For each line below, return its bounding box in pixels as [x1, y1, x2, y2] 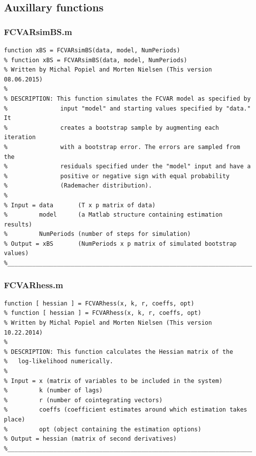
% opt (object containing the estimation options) [4, 425, 201, 433]
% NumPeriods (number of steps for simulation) [4, 230, 191, 238]
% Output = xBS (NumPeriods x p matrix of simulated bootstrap [4, 240, 237, 247]
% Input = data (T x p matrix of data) [4, 201, 156, 209]
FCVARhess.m [4, 278, 64, 291]
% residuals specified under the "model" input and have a [4, 163, 251, 170]
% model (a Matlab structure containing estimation [4, 211, 223, 219]
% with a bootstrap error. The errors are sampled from [4, 143, 240, 151]
